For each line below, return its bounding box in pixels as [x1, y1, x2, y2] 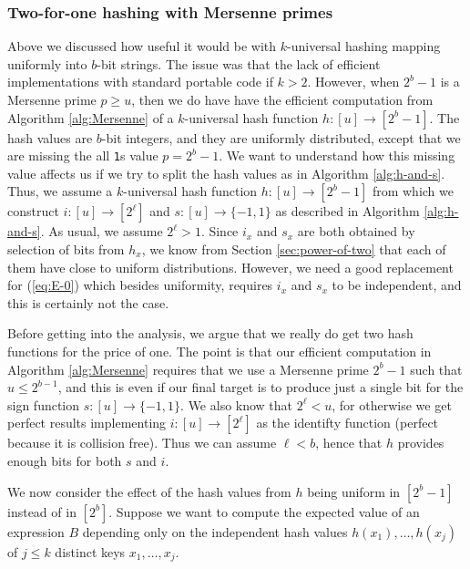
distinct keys [55, 542, 126, 561]
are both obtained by [297, 222, 415, 241]
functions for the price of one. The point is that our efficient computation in [7, 342, 432, 360]
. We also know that [180, 395, 293, 414]
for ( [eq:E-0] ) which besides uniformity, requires [7, 275, 273, 295]
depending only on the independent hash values [82, 522, 348, 541]
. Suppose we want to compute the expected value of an [108, 502, 420, 521]
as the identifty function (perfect [256, 413, 439, 432]
